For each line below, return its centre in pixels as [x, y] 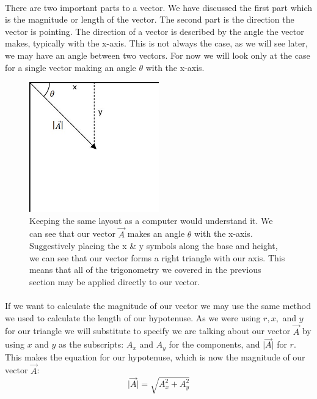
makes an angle [156, 233]
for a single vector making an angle [71, 67]
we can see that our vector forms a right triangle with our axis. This [157, 257]
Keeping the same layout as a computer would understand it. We [151, 220]
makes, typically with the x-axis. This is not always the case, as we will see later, [156, 43]
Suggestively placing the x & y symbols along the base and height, [154, 246]
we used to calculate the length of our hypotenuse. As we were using [133, 317]
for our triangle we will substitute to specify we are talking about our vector [148, 331]
